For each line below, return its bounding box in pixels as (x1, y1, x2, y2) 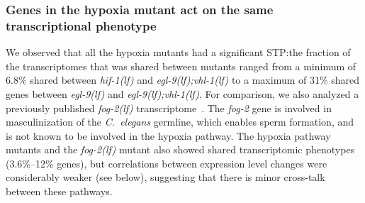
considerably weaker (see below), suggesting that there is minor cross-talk (6, 170, 325, 185)
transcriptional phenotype (6, 16, 157, 34)
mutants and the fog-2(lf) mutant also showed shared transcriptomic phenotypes (6, 142, 355, 157)
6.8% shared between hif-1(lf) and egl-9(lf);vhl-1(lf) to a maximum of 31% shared (6, 72, 360, 87)
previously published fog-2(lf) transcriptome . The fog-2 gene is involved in (6, 100, 332, 115)
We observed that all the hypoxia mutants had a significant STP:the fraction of (6, 45, 351, 60)
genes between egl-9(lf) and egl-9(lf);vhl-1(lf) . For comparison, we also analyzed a (6, 86, 359, 101)
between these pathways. (6, 184, 113, 199)
